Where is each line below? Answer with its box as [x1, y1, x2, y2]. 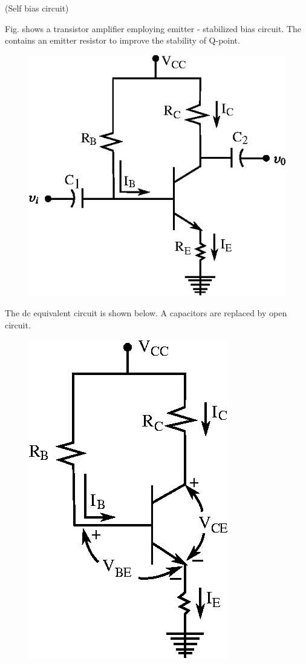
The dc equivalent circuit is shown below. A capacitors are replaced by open [5, 307, 287, 319]
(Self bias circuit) [5, 2, 69, 14]
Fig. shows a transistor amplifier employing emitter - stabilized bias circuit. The [5, 22, 302, 35]
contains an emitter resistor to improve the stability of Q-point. [5, 34, 240, 47]
